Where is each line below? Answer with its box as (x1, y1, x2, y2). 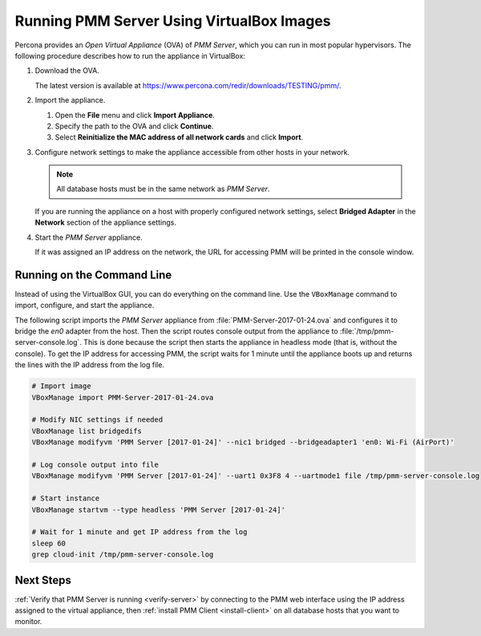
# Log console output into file (31, 460, 160, 469)
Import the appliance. (34, 95, 106, 105)
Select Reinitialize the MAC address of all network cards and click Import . (55, 132, 304, 142)
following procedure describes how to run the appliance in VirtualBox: (14, 51, 246, 60)
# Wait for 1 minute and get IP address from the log (31, 528, 248, 537)
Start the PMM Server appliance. (34, 233, 143, 242)
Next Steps (14, 573, 71, 587)
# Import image (31, 382, 91, 391)
